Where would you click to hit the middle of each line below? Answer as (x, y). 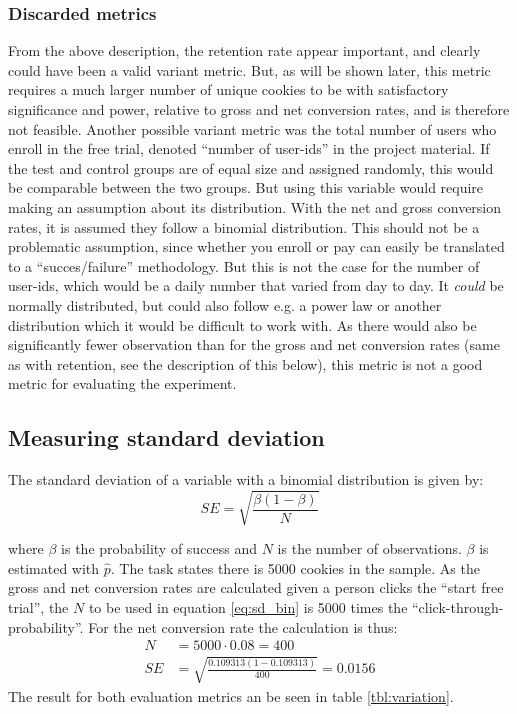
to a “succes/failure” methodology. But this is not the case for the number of (244, 265)
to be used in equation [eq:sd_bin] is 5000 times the (248, 607)
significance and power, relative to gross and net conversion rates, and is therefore (259, 109)
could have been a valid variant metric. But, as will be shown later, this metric (249, 69)
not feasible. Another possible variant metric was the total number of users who (252, 128)
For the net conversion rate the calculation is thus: (243, 626)
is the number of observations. (369, 548)
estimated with (54, 567)
